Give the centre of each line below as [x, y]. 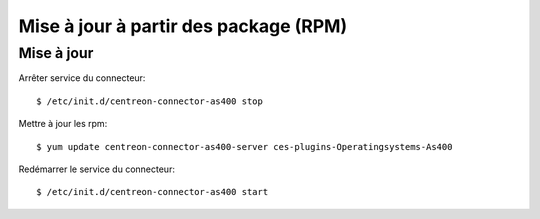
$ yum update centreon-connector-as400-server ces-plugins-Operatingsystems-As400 [244, 146]
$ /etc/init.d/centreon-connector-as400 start [152, 192]
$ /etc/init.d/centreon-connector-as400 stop [150, 101]
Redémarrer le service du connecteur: [96, 169]
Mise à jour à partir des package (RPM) [183, 26]
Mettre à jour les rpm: [63, 124]
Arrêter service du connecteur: [82, 78]
